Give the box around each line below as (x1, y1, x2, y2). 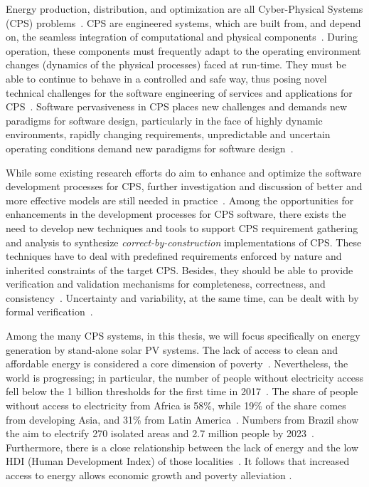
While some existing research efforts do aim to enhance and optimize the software (6, 164, 362, 179)
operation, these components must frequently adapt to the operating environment (6, 43, 361, 58)
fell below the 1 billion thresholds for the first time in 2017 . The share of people (6, 384, 358, 399)
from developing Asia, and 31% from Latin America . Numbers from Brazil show (6, 412, 359, 426)
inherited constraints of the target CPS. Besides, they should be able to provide (6, 262, 353, 277)
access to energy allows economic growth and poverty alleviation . (6, 468, 292, 482)
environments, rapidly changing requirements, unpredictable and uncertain (6, 127, 331, 142)
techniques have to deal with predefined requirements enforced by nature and (6, 248, 342, 263)
